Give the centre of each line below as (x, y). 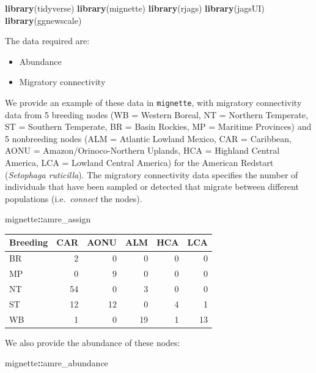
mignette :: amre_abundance (57, 363)
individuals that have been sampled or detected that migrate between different (152, 186)
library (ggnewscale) (43, 20)
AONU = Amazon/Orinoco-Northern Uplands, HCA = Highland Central (142, 150)
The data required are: (47, 41)
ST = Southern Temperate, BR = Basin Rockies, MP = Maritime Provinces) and (158, 126)
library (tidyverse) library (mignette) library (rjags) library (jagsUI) (135, 8)
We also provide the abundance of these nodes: (93, 342)
